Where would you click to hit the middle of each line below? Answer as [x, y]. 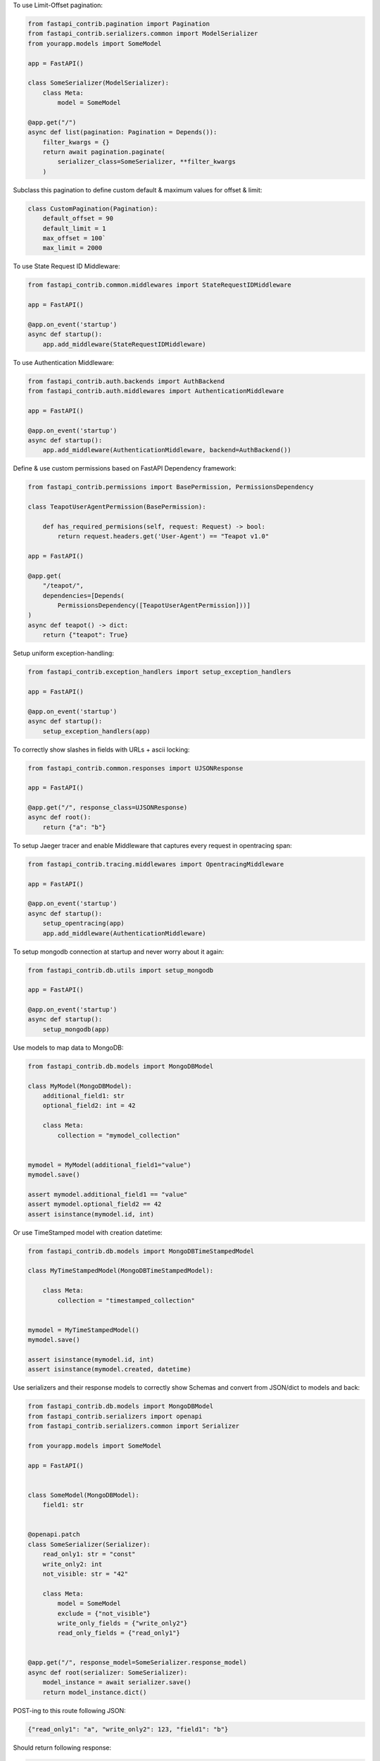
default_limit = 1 [74, 228]
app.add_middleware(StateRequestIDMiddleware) [125, 344]
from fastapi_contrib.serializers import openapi [115, 1416]
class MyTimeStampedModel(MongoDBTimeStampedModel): [121, 1271]
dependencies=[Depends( [83, 596]
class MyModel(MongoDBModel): [80, 1086]
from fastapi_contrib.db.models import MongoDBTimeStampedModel [141, 1251]
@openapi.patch [54, 1535]
